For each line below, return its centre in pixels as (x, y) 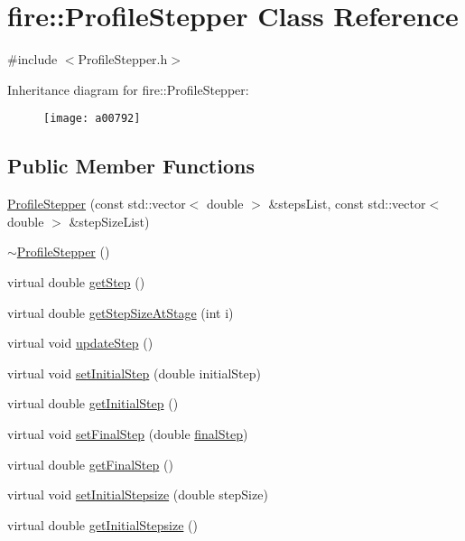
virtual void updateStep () (80, 343)
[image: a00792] (92, 119)
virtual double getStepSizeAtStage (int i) (121, 312)
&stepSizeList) (109, 221)
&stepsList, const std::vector (347, 204)
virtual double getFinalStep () (90, 464)
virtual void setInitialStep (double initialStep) (134, 373)
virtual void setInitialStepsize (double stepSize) (138, 494)
